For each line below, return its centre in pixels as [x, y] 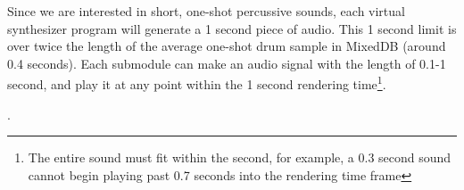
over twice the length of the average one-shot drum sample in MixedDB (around [227, 46]
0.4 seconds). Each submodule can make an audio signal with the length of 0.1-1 [227, 63]
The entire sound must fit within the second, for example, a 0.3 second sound [240, 157]
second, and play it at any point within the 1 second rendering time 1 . [197, 83]
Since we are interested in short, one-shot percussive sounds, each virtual [206, 11]
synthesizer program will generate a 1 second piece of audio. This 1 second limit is [232, 28]
